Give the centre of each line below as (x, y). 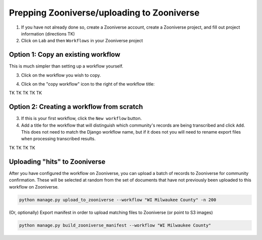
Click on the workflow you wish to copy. (61, 75)
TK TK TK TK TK (25, 93)
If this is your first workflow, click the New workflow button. (82, 119)
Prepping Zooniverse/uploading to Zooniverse (104, 13)
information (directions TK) (48, 34)
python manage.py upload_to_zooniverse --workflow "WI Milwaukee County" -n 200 (118, 200)
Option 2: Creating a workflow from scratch (76, 107)
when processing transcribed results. (58, 139)
